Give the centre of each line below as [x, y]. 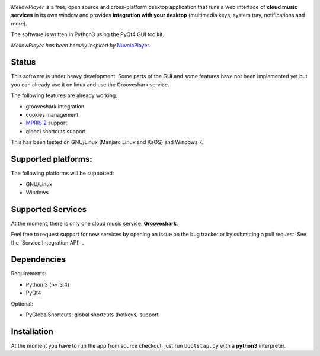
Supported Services [49, 209]
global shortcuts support [56, 131]
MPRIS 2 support [47, 123]
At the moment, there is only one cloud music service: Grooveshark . [95, 223]
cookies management [52, 115]
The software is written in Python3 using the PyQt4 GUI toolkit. [87, 34]
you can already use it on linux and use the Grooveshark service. [90, 84]
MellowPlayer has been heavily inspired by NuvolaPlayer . [81, 45]
